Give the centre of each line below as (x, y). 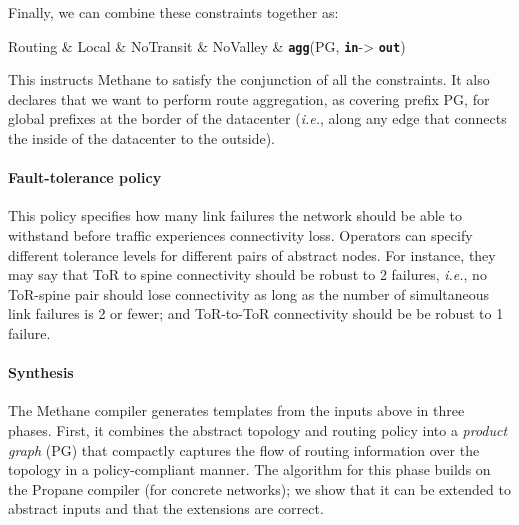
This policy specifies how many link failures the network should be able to (235, 215)
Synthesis (41, 372)
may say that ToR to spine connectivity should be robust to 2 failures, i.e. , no (247, 274)
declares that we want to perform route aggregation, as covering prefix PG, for (249, 98)
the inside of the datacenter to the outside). (141, 138)
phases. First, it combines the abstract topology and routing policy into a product (258, 429)
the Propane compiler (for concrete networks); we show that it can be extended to (259, 488)
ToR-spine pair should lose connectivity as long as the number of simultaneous (249, 293)
